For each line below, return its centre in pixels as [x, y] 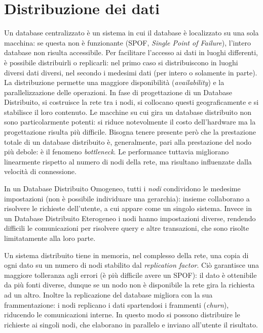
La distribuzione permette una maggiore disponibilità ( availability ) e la [114, 82]
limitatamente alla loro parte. [50, 238]
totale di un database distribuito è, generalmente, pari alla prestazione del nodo [128, 141]
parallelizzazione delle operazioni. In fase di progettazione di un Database [118, 92]
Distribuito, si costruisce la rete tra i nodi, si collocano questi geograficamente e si [131, 102]
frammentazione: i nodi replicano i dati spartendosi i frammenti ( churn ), [117, 304]
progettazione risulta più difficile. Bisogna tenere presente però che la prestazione [130, 132]
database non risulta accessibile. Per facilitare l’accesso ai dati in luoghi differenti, [131, 52]
